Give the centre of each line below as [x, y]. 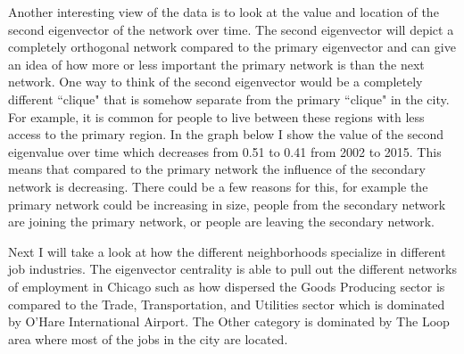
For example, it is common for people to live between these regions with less [216, 116]
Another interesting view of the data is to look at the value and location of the [224, 12]
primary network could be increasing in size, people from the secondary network [227, 204]
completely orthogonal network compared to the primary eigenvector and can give [232, 47]
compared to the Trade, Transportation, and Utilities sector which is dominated [227, 304]
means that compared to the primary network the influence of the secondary [217, 169]
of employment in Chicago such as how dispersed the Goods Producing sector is [227, 286]
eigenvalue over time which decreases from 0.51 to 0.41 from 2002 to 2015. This [225, 151]
